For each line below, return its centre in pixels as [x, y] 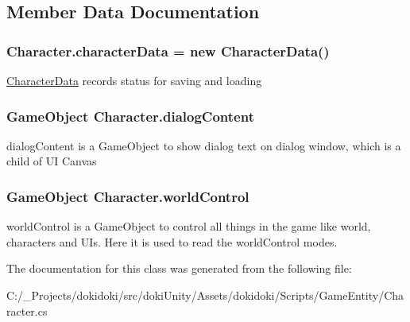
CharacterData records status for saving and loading [134, 80]
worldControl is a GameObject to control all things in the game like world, [189, 226]
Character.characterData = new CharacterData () [168, 50]
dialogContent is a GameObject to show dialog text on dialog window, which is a [204, 145]
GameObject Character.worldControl [128, 196]
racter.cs [27, 310]
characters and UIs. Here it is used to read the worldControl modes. [172, 241]
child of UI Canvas [52, 161]
